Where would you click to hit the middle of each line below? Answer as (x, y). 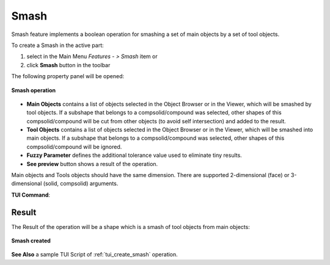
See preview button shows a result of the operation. (92, 164)
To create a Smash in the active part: (57, 45)
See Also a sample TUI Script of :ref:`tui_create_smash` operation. (95, 255)
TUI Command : (31, 195)
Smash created (31, 241)
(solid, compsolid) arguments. (81, 184)
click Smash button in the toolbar (68, 65)
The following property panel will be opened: (68, 76)
